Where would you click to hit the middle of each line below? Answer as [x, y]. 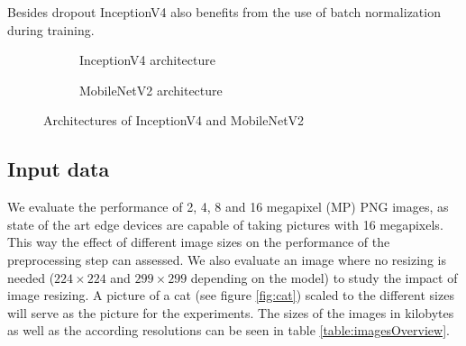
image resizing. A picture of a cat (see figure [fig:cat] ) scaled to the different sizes [231, 295]
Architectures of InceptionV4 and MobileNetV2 [174, 120]
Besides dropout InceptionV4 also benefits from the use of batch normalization [224, 12]
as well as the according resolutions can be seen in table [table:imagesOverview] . [228, 330]
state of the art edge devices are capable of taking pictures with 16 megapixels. [225, 224]
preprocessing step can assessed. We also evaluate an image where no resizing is [227, 259]
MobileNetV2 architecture [151, 90]
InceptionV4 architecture [147, 60]
